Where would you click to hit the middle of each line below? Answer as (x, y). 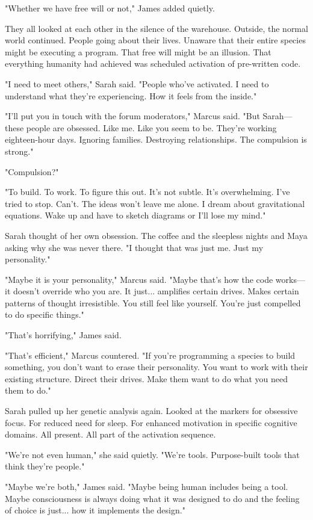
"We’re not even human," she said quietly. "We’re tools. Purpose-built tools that (152, 454)
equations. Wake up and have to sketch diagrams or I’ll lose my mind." (135, 215)
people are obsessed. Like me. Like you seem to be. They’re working (151, 127)
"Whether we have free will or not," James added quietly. (110, 8)
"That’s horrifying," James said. (63, 335)
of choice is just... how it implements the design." (95, 510)
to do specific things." (45, 314)
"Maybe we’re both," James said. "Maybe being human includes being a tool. (147, 486)
